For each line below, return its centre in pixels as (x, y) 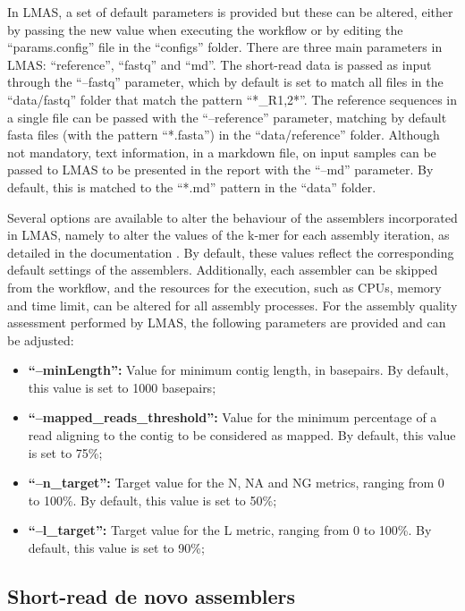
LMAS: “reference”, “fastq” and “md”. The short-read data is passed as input (220, 64)
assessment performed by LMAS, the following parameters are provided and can (227, 322)
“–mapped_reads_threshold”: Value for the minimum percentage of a (232, 417)
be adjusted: (41, 339)
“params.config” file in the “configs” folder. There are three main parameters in (225, 47)
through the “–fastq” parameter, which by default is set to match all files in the (225, 82)
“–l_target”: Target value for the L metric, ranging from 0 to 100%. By (230, 530)
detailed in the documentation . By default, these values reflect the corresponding (231, 252)
